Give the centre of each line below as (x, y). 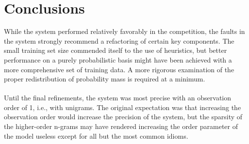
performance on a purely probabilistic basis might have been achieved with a (118, 59)
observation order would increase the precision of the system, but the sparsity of (123, 117)
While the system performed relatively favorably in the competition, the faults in (124, 31)
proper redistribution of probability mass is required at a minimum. (105, 79)
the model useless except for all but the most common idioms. (96, 136)
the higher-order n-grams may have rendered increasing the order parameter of (121, 126)
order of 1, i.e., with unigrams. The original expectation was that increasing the (123, 107)
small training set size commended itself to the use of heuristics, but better (116, 50)
